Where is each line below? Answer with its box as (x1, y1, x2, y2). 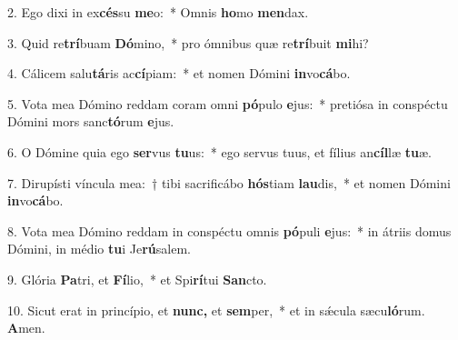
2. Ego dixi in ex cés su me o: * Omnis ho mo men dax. (7, 3, 309, 21)
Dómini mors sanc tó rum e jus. (7, 112, 174, 131)
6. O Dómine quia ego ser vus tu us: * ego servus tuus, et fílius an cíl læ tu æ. (7, 142, 432, 161)
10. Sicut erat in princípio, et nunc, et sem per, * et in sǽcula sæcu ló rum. (7, 300, 425, 319)
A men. (7, 318, 45, 337)
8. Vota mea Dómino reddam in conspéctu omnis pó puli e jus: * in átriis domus (7, 221, 452, 240)
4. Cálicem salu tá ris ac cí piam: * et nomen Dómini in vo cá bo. (7, 64, 351, 83)
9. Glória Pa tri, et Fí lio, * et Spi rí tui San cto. (7, 269, 267, 288)
